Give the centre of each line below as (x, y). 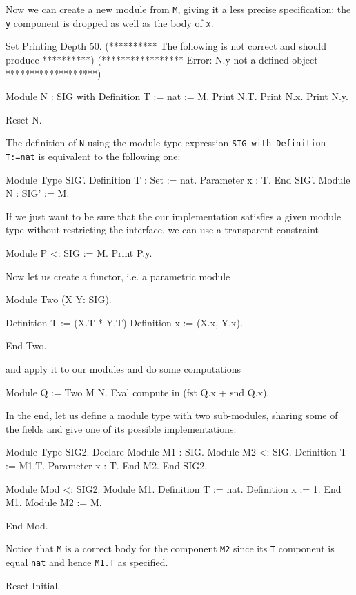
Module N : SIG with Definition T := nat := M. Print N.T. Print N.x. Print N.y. (177, 96)
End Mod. (27, 525)
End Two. (26, 345)
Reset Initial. (33, 585)
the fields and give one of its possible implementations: (121, 428)
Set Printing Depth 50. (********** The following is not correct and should (166, 46)
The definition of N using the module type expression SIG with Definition (166, 143)
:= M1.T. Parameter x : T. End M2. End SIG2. (107, 465)
